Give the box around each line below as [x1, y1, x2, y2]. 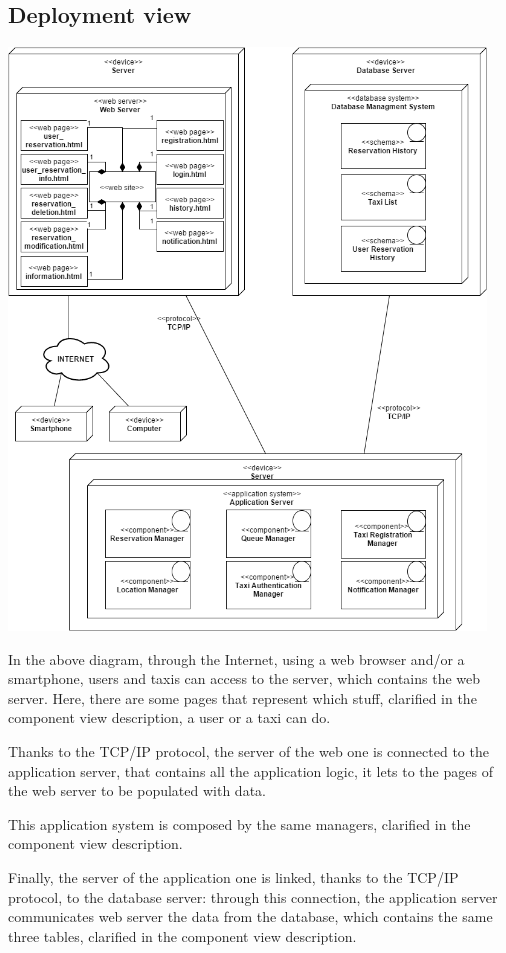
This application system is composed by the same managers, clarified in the [8, 813, 471, 834]
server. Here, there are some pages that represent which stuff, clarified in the [8, 687, 477, 708]
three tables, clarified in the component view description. [8, 925, 357, 946]
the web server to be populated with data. [8, 780, 266, 801]
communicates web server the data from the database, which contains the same [8, 906, 493, 927]
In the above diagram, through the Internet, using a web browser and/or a [8, 648, 465, 669]
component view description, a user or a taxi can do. [8, 707, 331, 728]
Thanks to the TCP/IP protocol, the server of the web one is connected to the [8, 741, 489, 762]
